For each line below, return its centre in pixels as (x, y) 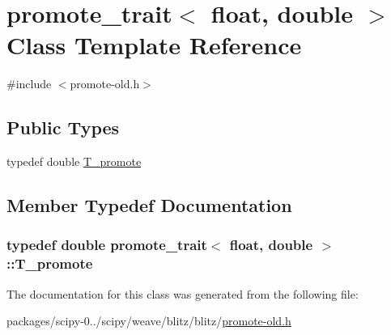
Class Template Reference (154, 45)
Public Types (63, 127)
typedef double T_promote (74, 161)
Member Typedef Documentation (149, 205)
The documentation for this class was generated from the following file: (183, 293)
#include (29, 84)
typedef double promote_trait (107, 245)
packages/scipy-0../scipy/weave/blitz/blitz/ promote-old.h (149, 321)
